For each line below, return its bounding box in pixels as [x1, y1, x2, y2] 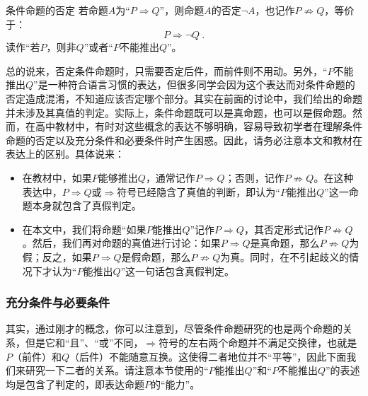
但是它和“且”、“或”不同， [25, 334, 144, 349]
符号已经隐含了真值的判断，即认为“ [117, 184, 280, 199]
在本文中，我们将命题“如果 [22, 221, 146, 236]
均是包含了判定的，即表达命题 [6, 376, 144, 391]
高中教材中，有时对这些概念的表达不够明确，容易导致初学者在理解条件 [35, 119, 362, 134]
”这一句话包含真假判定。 [120, 263, 235, 278]
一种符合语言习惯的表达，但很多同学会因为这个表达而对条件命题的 [47, 77, 355, 92]
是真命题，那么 [250, 235, 320, 250]
